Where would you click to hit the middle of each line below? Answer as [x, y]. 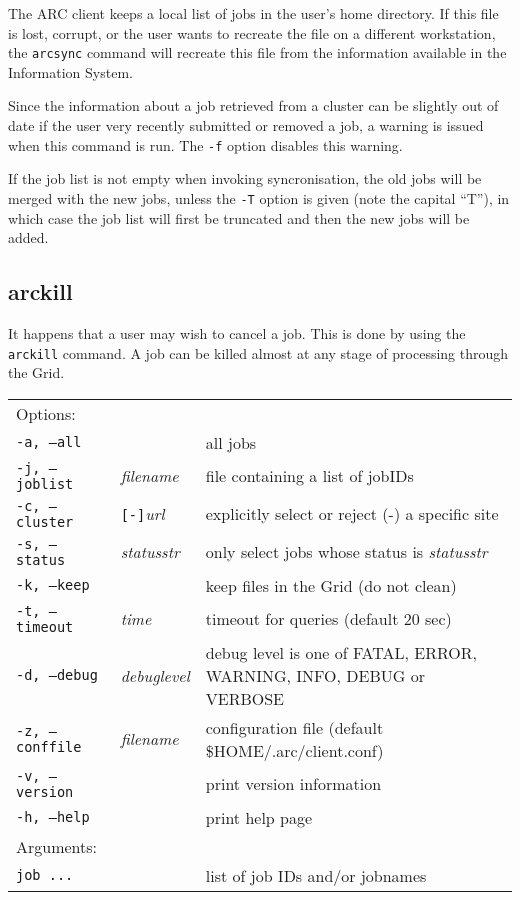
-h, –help [53, 817]
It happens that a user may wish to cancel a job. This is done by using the [237, 332]
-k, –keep [53, 585]
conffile [49, 746]
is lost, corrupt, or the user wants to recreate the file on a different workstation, [252, 32]
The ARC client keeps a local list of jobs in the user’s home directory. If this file [253, 13]
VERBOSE [245, 698]
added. [28, 237]
